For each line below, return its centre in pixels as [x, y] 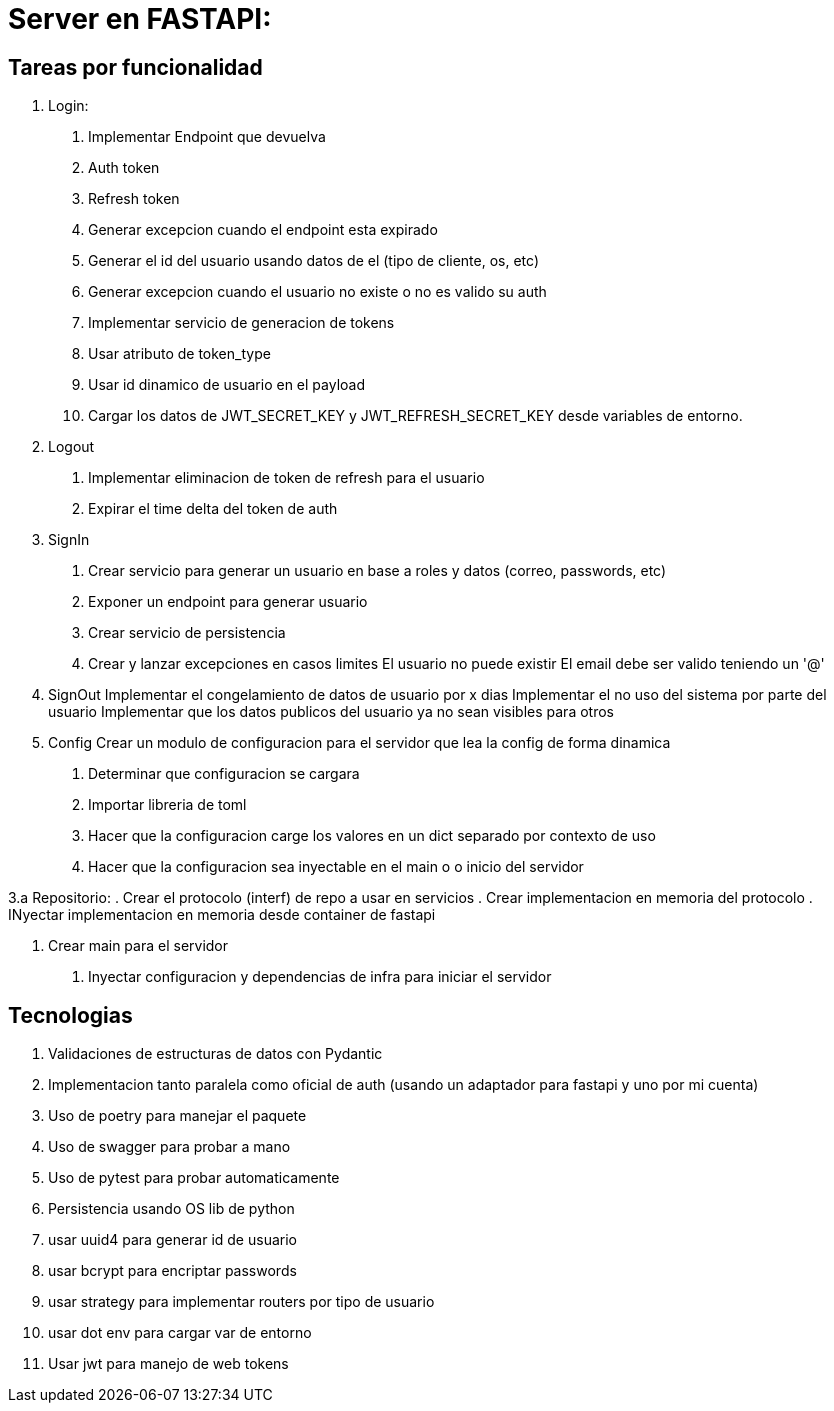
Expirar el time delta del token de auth [213, 509]
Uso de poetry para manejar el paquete [177, 1116]
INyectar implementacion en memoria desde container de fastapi [222, 915]
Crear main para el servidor [138, 946]
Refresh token [134, 199]
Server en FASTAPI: [140, 19]
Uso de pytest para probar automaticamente [194, 1178]
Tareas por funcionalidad [135, 67]
